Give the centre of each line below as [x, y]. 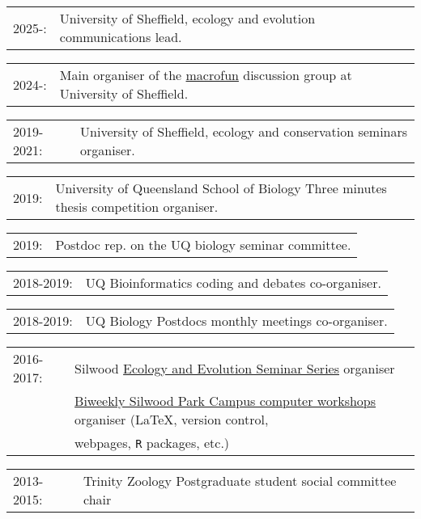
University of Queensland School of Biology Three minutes [221, 188]
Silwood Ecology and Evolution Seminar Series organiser [235, 368]
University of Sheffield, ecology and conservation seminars [244, 131]
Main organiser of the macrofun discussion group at [206, 75]
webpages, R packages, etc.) [152, 443]
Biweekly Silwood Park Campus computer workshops [225, 401]
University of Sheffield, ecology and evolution [187, 18]
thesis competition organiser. [137, 207]
